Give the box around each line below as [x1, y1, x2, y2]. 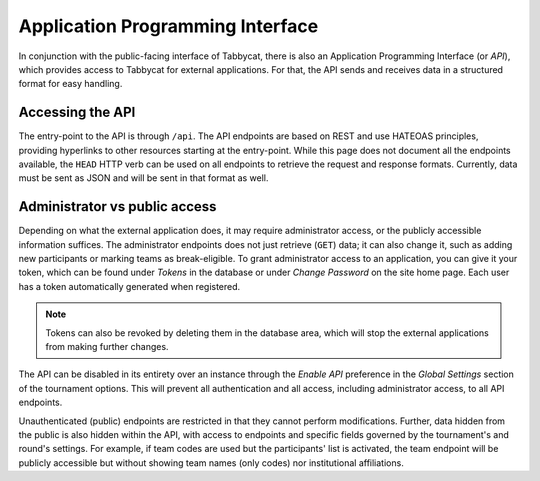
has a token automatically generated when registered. [18, 280, 241, 292]
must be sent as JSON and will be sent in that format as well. [18, 172, 269, 184]
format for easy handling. [18, 78, 123, 90]
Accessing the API [18, 104, 136, 121]
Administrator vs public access [18, 198, 217, 215]
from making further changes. [45, 341, 169, 353]
